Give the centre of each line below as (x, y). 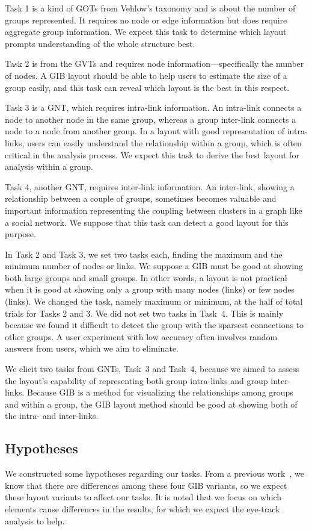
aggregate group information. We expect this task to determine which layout (146, 32)
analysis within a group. (49, 166)
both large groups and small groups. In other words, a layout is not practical (146, 277)
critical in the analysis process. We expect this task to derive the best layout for (152, 154)
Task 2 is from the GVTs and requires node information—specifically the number (154, 64)
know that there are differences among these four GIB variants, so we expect (146, 485)
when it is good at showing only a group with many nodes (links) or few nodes (150, 289)
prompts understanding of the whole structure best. (100, 43)
